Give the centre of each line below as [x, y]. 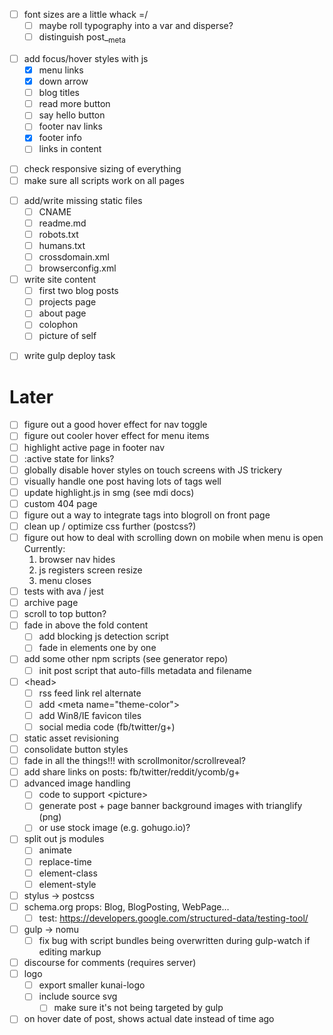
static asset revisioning [71, 738]
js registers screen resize [90, 570]
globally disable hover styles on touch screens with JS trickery [153, 470]
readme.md [62, 223]
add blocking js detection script [103, 636]
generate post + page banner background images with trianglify [170, 806]
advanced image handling [77, 783]
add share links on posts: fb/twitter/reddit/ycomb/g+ [132, 772]
